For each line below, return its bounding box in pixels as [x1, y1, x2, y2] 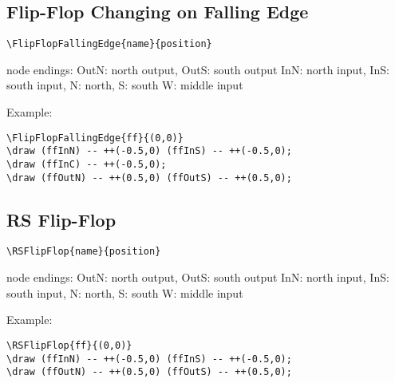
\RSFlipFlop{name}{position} [6, 246, 161, 258]
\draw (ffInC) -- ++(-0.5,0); [6, 158, 167, 170]
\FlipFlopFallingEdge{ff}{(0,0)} [6, 132, 184, 144]
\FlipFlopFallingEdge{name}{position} [6, 38, 212, 50]
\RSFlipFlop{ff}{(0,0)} [6, 339, 132, 351]
